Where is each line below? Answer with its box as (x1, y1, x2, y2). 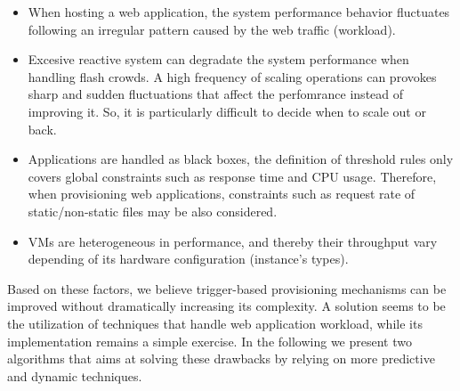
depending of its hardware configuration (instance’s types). (28, 249, 349, 268)
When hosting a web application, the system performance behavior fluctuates (28, 3, 450, 20)
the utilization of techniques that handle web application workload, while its (7, 314, 423, 332)
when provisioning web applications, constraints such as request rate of (28, 184, 416, 203)
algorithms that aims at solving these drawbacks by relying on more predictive (7, 349, 435, 368)
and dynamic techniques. (7, 366, 142, 385)
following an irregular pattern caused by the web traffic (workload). (28, 20, 396, 38)
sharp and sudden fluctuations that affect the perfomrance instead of (28, 85, 404, 103)
